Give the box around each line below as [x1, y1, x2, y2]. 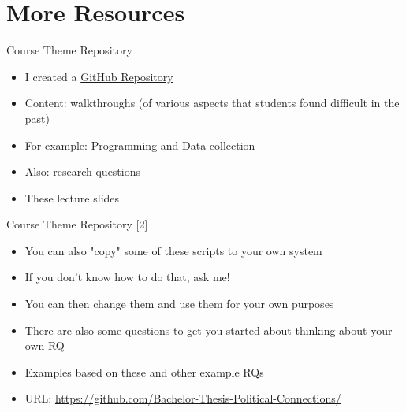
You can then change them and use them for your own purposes [24, 295, 334, 312]
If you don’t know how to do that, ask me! [24, 269, 230, 285]
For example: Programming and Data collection [24, 136, 255, 153]
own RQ [24, 337, 65, 354]
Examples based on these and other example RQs [24, 363, 264, 380]
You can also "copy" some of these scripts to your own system [24, 242, 322, 258]
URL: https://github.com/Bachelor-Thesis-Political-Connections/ [24, 390, 341, 406]
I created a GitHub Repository [24, 68, 173, 84]
